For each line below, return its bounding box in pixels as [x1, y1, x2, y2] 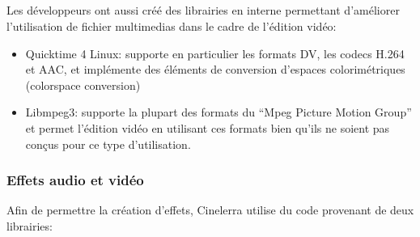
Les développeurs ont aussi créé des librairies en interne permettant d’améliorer [6, 2, 400, 19]
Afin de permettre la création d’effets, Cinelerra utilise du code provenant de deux [6, 201, 414, 218]
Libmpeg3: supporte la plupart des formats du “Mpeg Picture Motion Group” [25, 104, 412, 121]
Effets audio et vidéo [6, 170, 144, 190]
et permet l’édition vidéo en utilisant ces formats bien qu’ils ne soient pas [25, 119, 390, 136]
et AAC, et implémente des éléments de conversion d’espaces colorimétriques [25, 61, 405, 78]
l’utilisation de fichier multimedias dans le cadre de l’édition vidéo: [6, 17, 337, 34]
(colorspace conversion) [25, 76, 141, 93]
